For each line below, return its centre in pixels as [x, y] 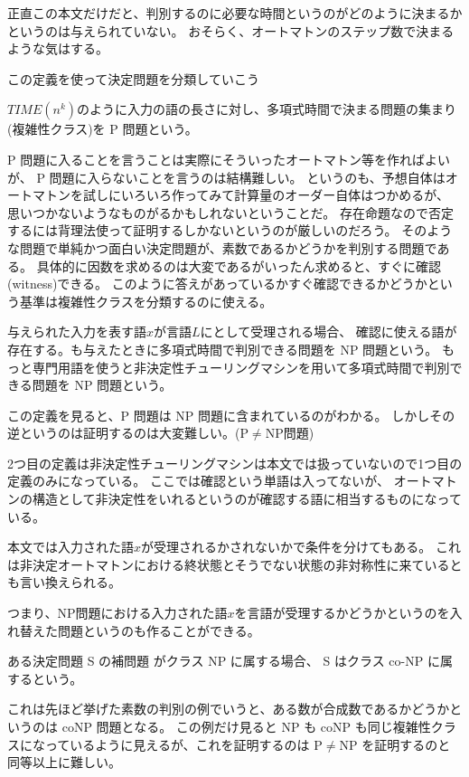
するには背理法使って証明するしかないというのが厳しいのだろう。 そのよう [230, 230]
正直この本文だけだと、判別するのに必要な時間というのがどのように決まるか [235, 13]
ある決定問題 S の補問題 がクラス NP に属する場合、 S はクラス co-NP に [224, 661]
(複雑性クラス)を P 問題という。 [103, 129]
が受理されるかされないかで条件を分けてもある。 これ [301, 547]
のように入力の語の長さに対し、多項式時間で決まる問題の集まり [267, 109]
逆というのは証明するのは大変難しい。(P [128, 433]
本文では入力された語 [70, 547]
